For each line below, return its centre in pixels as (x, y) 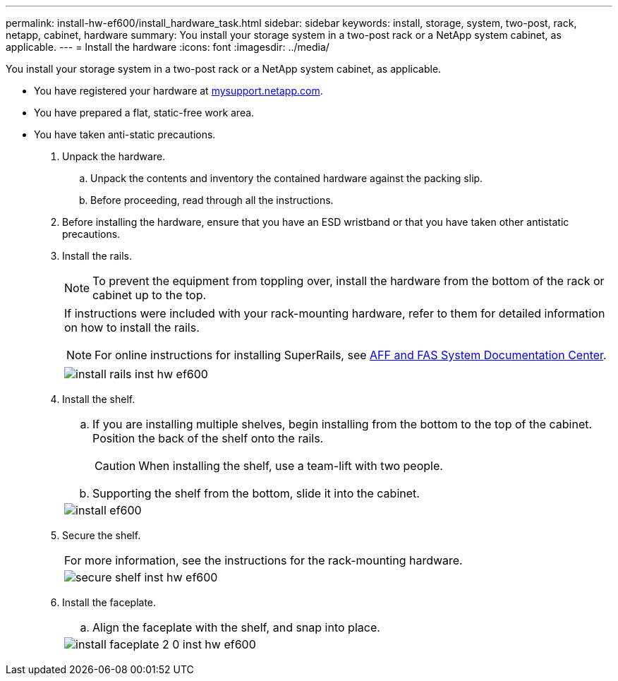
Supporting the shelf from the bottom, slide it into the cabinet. (256, 493)
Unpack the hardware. (114, 156)
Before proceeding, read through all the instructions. (212, 200)
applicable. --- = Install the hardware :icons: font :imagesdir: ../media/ (168, 47)
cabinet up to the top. (150, 295)
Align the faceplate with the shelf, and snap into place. (236, 627)
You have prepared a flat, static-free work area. (144, 113)
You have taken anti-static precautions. (125, 134)
